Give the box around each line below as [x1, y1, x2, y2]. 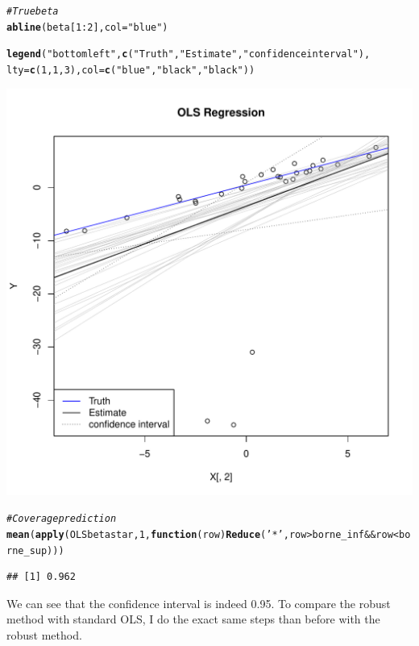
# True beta [6, 6, 59, 17]
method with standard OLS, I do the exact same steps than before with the [6, 611, 380, 627]
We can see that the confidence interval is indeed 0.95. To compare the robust [6, 594, 391, 611]
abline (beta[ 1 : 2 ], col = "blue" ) [6, 21, 168, 33]
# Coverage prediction [6, 513, 117, 525]
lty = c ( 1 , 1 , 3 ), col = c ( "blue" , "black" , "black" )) [6, 64, 255, 76]
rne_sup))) [6, 544, 64, 556]
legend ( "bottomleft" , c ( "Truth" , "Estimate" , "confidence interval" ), [6, 48, 371, 60]
